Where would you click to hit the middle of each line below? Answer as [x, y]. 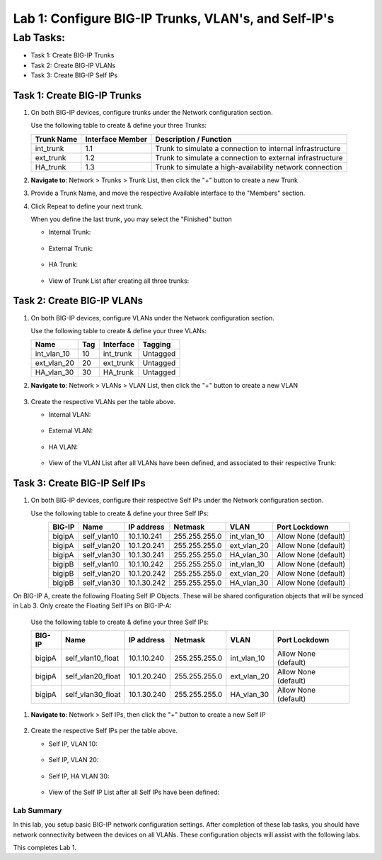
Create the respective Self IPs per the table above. [104, 731]
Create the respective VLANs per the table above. [103, 401]
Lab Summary [37, 810]
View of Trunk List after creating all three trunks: [119, 281]
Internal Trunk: [70, 232]
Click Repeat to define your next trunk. [87, 206]
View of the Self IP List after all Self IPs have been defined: [134, 792]
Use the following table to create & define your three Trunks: [119, 125]
